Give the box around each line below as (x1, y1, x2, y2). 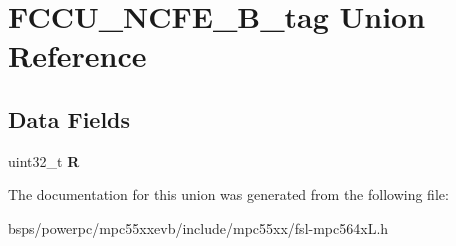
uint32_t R (8, 150, 80, 171)
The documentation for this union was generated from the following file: (8, 184, 449, 205)
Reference (8, 35, 147, 76)
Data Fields (8, 103, 131, 134)
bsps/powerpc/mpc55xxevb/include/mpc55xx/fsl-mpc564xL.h (8, 217, 389, 238)
